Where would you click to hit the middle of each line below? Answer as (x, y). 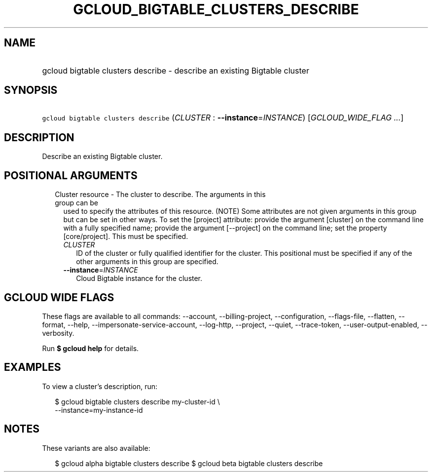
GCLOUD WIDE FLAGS (59, 297)
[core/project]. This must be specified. (126, 237)
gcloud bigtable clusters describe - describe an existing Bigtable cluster (176, 70)
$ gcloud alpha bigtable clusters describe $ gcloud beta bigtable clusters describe (189, 463)
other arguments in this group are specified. (147, 262)
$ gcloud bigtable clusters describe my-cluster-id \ (137, 401)
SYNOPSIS (31, 90)
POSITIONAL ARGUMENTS (71, 175)
